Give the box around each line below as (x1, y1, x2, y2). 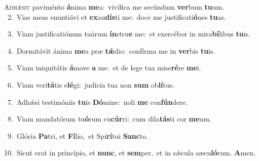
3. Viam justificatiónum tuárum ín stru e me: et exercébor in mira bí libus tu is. (7, 28, 250, 39)
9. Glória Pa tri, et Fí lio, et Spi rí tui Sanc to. (7, 130, 149, 141)
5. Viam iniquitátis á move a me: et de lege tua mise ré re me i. (7, 62, 201, 73)
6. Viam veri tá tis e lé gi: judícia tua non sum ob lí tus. (7, 79, 175, 90)
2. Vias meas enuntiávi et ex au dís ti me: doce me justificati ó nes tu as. (7, 11, 226, 22)
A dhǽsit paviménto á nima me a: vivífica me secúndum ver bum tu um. (4, 2, 225, 12)
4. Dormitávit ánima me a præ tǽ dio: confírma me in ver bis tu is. (7, 45, 215, 56)
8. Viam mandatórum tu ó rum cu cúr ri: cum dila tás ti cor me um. (7, 113, 211, 124)
